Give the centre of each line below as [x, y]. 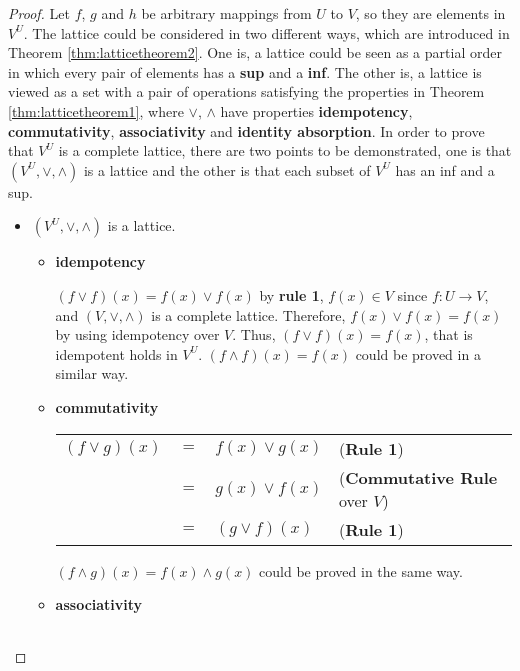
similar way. [92, 373]
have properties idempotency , [316, 110]
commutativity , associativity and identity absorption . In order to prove [246, 130]
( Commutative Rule [418, 477]
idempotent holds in [116, 353]
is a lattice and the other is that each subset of [227, 169]
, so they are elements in [430, 13]
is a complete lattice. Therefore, [248, 314]
